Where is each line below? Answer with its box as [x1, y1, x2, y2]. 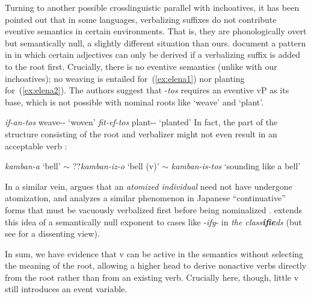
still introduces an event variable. [5, 283, 128, 295]
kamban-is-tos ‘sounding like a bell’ [171, 160, 301, 172]
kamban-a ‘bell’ [5, 160, 61, 172]
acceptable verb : [5, 139, 67, 152]
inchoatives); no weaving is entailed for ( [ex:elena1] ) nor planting [5, 72, 245, 84]
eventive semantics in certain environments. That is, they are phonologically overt [5, 25, 307, 37]
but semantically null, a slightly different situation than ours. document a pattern [5, 36, 306, 49]
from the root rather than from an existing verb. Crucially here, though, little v [5, 270, 299, 283]
